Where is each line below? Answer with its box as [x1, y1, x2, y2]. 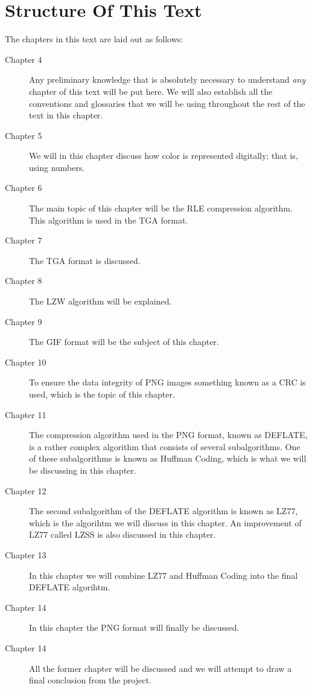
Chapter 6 [5, 181, 42, 194]
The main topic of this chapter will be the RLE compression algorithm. [29, 202, 293, 214]
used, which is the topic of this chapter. [29, 388, 175, 400]
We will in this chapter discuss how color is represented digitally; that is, [29, 149, 298, 162]
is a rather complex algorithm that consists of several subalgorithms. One [29, 440, 301, 453]
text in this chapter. [29, 109, 103, 121]
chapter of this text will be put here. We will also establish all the [29, 85, 273, 97]
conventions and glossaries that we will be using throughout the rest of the [29, 97, 305, 109]
